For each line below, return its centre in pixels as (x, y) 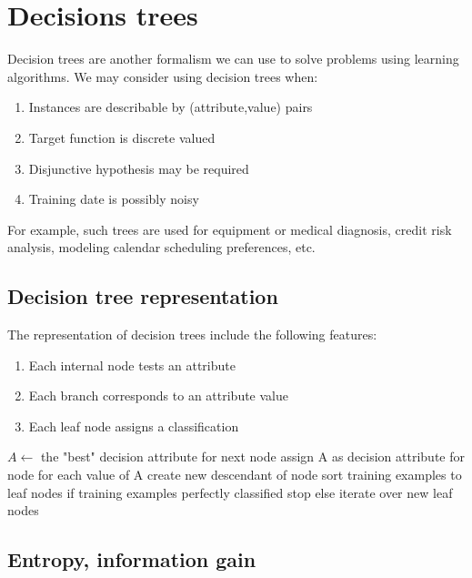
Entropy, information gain (132, 559)
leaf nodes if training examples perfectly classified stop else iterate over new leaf (230, 492)
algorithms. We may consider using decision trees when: (163, 76)
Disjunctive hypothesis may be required (139, 168)
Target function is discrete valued (122, 137)
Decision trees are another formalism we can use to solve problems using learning (233, 59)
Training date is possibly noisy (114, 199)
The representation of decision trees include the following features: (192, 335)
